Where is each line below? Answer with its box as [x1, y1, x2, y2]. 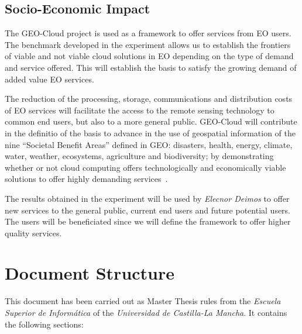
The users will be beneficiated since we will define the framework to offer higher [5, 215, 291, 228]
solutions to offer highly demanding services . [5, 173, 168, 185]
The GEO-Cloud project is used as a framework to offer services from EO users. [5, 27, 291, 39]
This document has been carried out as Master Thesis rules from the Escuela [5, 295, 281, 307]
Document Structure [5, 261, 175, 285]
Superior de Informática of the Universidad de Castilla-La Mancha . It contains [5, 307, 287, 319]
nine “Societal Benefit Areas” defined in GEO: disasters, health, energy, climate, [5, 138, 293, 150]
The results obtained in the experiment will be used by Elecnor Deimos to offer [5, 192, 290, 204]
